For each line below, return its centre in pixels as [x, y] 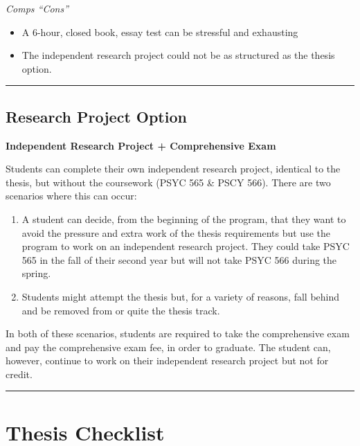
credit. [19, 374]
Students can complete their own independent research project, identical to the [173, 169]
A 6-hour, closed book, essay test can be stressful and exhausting [160, 32]
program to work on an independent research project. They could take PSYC [186, 246]
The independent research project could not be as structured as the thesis [178, 55]
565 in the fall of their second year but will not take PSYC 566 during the [179, 259]
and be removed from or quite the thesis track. [121, 310]
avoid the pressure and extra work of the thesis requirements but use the [176, 232]
